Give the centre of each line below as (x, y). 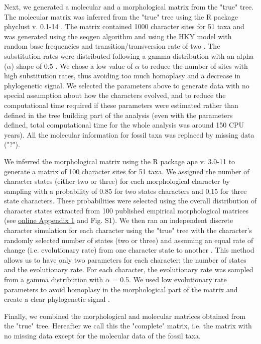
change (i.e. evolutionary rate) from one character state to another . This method (129, 250)
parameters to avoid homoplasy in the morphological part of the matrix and (121, 289)
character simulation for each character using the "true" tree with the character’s (128, 230)
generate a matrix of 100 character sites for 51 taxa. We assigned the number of (127, 171)
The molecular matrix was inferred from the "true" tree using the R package (121, 16)
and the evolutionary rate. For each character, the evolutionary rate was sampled (129, 269)
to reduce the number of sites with (195, 66)
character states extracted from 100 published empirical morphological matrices (126, 210)
